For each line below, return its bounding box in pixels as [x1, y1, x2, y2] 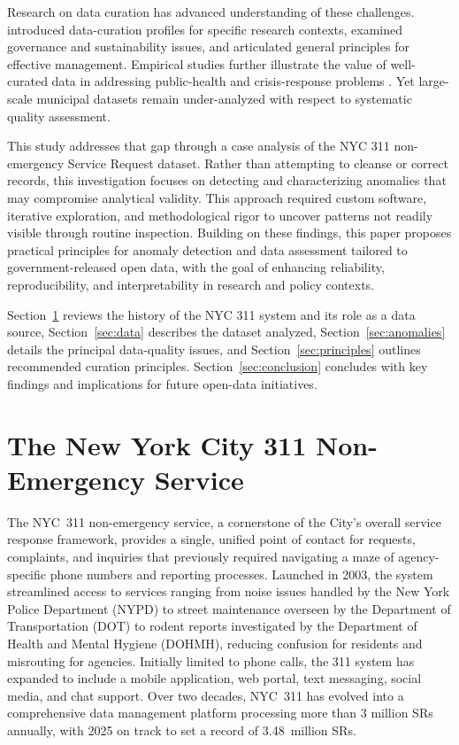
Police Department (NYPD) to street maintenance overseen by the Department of [7, 599, 451, 617]
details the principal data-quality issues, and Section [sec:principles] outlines [7, 339, 421, 358]
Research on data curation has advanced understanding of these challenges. [7, 3, 415, 20]
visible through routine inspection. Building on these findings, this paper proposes [7, 223, 452, 242]
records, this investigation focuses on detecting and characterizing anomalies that [7, 171, 447, 190]
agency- [398, 547, 440, 565]
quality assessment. [7, 106, 111, 125]
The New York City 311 [7, 426, 307, 462]
